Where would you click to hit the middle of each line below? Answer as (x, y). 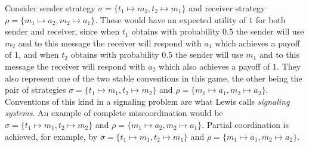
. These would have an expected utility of (171, 19)
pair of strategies (35, 90)
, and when (38, 54)
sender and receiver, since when (62, 31)
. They (289, 66)
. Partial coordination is (245, 124)
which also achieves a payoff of (214, 66)
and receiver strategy (227, 8)
